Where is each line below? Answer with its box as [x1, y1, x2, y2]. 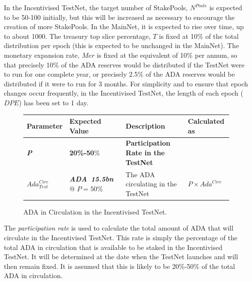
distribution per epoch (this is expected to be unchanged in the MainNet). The [4, 40, 239, 50]
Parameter [27, 120, 63, 131]
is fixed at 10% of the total [159, 31, 239, 41]
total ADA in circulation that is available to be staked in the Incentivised [4, 242, 223, 252]
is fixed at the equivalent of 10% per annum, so [97, 50, 237, 60]
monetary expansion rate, [4, 50, 80, 60]
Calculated [188, 116, 224, 126]
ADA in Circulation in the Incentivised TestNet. [23, 206, 167, 216]
